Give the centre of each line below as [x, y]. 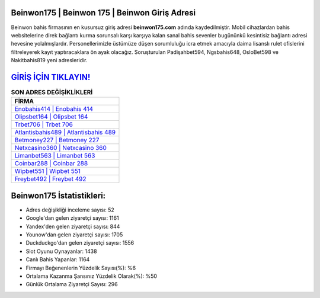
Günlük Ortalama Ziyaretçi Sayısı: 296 [72, 284]
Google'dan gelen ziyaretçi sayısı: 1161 [72, 218]
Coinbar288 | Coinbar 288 [51, 164]
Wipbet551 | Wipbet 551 [48, 171]
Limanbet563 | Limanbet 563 [55, 156]
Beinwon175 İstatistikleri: [58, 196]
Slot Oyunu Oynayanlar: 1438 [61, 251]
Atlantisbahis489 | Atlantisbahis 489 [65, 132]
